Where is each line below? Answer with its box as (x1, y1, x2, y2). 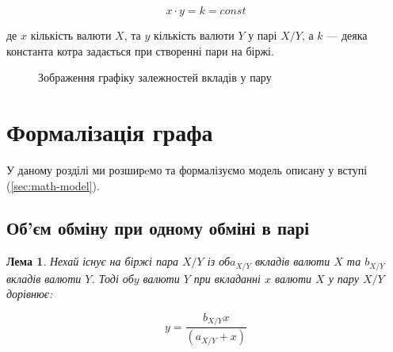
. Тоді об (91, 270, 134, 286)
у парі (248, 27, 277, 43)
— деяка (326, 27, 368, 43)
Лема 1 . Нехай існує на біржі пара (6, 253, 178, 270)
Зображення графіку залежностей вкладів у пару (38, 69, 272, 86)
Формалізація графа (6, 115, 213, 147)
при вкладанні (193, 270, 261, 286)
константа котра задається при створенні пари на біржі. (6, 42, 274, 59)
